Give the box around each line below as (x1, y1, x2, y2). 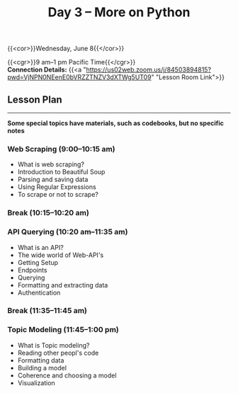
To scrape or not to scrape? (17, 190, 99, 199)
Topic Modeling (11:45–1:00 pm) (7, 325, 119, 335)
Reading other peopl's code (17, 348, 99, 357)
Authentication (17, 288, 61, 297)
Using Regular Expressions (17, 183, 97, 191)
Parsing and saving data (17, 175, 89, 184)
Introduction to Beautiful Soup (17, 168, 106, 176)
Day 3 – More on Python (47, 4, 191, 21)
